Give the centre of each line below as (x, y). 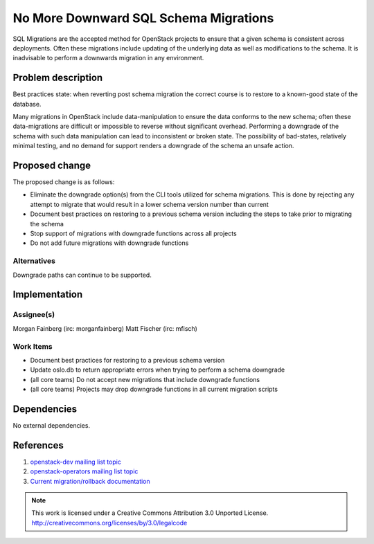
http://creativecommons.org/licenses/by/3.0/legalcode (109, 523)
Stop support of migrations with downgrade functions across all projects (133, 234)
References (38, 445)
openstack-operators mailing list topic (84, 471)
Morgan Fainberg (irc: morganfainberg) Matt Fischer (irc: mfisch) (105, 328)
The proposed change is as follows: (64, 182)
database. (27, 104)
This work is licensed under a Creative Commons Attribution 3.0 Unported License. (150, 513)
